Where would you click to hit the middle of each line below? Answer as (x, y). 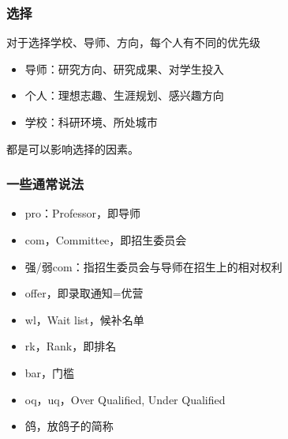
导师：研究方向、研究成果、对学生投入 (124, 68)
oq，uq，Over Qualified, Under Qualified (125, 399)
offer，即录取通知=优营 (84, 293)
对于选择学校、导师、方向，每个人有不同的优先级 (133, 42)
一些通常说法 (45, 184)
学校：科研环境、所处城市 (91, 122)
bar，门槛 (50, 372)
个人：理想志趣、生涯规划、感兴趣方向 (124, 95)
